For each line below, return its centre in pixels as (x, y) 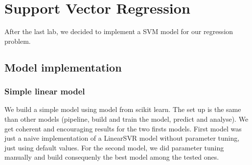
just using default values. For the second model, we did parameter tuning (114, 147)
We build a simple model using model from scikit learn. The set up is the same (123, 109)
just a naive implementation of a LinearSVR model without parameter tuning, (122, 138)
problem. (18, 41)
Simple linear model (45, 91)
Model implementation (63, 67)
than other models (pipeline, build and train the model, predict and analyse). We (126, 119)
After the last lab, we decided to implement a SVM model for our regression (119, 31)
